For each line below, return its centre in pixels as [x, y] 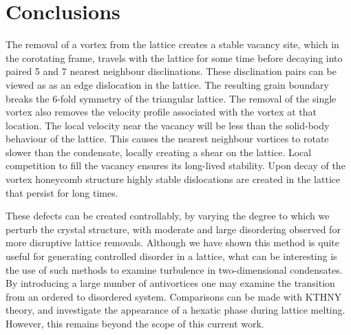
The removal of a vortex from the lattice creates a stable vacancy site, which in [172, 44]
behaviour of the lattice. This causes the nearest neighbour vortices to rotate [167, 139]
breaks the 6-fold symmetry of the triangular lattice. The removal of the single [171, 98]
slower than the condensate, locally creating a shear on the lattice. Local [159, 152]
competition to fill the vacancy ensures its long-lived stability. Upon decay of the [175, 165]
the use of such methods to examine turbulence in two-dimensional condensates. [174, 269]
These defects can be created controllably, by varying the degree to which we [168, 216]
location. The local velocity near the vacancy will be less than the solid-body [168, 125]
